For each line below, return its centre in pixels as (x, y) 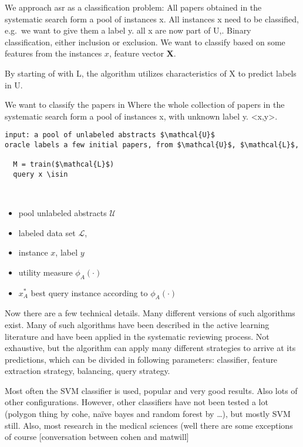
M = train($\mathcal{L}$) (64, 165)
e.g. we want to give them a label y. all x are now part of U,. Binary (128, 30)
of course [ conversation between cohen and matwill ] (97, 437)
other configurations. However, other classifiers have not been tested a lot (137, 402)
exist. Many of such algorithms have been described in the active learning (137, 324)
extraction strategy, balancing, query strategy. (87, 371)
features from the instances (53, 53)
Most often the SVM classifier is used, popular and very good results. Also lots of (151, 390)
